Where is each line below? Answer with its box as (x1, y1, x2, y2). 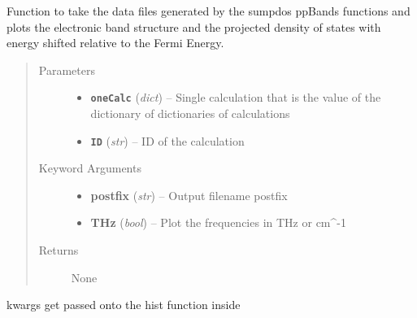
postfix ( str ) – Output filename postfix (90, 186, 288, 203)
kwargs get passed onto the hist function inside (7, 296, 241, 313)
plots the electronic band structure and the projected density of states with (7, 18, 381, 35)
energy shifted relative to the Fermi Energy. (7, 34, 224, 51)
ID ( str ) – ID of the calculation (90, 132, 245, 149)
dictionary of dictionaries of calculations (90, 105, 290, 122)
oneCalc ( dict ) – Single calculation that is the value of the (90, 89, 381, 106)
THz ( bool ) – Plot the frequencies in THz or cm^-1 (90, 214, 346, 231)
